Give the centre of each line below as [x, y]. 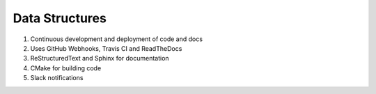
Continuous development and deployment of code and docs [117, 39]
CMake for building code [66, 68]
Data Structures [60, 18]
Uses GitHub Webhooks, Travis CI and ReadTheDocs [106, 48]
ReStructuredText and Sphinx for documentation [100, 58]
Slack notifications [57, 78]
